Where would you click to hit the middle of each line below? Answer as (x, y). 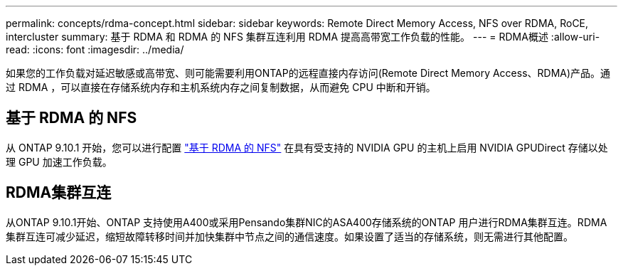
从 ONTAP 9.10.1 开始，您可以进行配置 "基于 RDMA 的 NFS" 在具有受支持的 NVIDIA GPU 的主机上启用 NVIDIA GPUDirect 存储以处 (307, 147)
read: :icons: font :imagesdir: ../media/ (95, 49)
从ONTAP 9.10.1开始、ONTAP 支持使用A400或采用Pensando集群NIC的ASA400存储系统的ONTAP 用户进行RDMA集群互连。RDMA (307, 222)
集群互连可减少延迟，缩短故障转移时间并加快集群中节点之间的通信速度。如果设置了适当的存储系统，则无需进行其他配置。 (289, 236)
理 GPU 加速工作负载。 (59, 161)
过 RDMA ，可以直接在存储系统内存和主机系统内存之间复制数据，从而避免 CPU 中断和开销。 (221, 87)
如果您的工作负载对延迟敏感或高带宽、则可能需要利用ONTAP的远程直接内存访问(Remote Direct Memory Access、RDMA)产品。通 (308, 73)
